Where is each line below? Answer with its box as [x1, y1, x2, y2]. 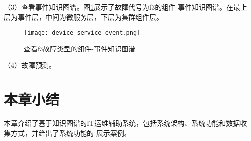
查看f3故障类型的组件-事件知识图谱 [24, 43, 135, 53]
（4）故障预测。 [4, 60, 56, 70]
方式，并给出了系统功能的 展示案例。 [10, 127, 131, 138]
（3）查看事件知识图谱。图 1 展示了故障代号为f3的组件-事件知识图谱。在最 [4, 2, 240, 12]
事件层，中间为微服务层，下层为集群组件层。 [17, 11, 163, 22]
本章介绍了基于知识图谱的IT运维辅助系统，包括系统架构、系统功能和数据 [4, 118, 240, 128]
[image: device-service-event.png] [24, 29, 141, 37]
